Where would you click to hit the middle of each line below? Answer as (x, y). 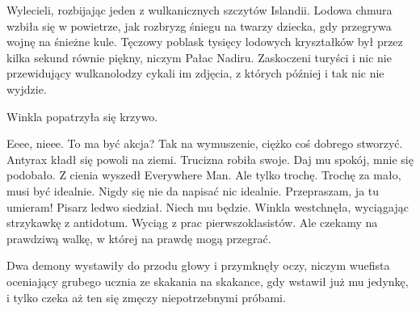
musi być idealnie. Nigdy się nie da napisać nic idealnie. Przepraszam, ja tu (193, 190)
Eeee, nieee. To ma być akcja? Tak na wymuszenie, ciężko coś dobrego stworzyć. (205, 143)
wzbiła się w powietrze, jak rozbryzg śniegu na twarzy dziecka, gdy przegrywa (199, 25)
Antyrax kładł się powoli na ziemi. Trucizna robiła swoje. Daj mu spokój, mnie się (210, 159)
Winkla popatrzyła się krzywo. (82, 116)
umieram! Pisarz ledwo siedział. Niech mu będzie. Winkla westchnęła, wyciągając (208, 206)
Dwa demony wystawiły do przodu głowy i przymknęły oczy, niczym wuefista (198, 265)
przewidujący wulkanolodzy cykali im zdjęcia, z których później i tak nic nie (195, 73)
